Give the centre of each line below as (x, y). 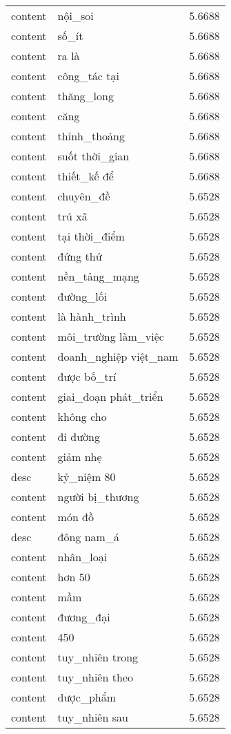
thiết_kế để (86, 176)
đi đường (79, 436)
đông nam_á (88, 537)
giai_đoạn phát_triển (110, 396)
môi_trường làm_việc (111, 336)
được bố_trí (87, 376)
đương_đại (84, 617)
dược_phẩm (87, 697)
